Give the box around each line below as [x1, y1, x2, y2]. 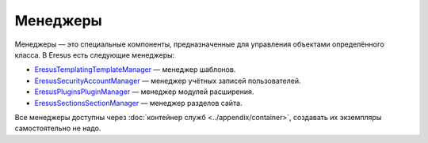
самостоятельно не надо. [14, 123, 101, 134]
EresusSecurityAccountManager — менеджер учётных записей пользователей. [34, 76, 301, 85]
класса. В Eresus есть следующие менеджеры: [14, 50, 175, 59]
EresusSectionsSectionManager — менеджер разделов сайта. [34, 98, 243, 107]
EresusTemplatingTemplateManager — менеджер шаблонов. [34, 65, 236, 74]
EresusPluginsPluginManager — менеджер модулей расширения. [34, 87, 254, 96]
